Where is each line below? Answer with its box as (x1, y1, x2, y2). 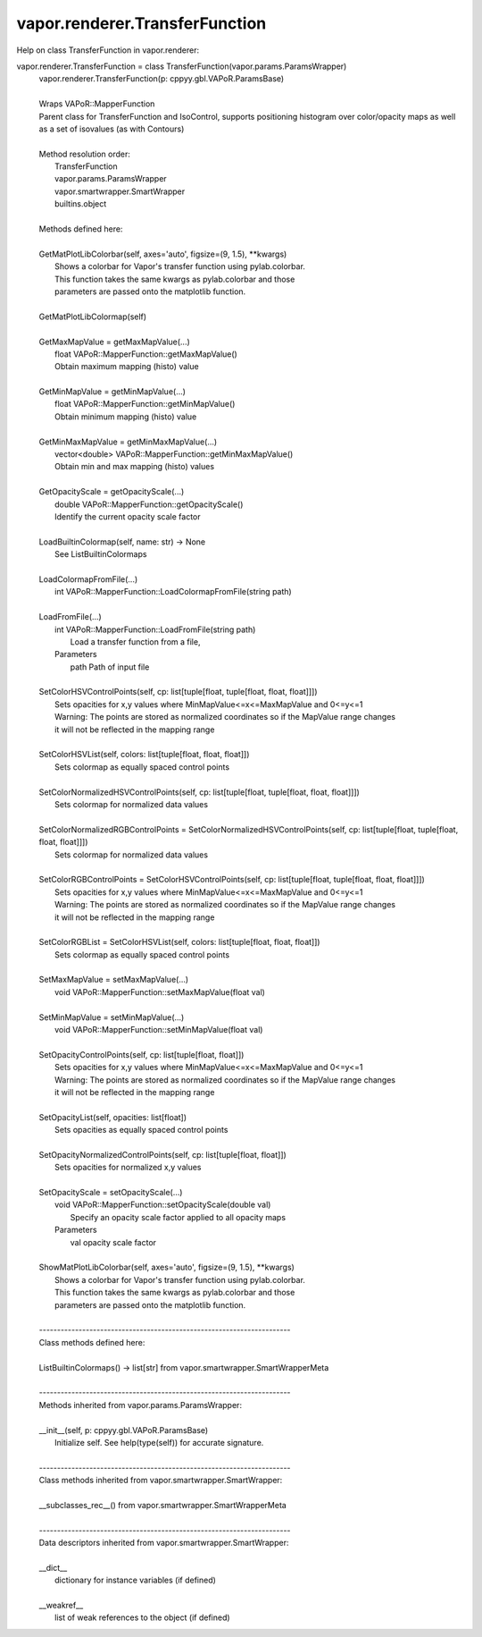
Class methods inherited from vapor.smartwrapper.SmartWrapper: (38, 1475, 283, 1486)
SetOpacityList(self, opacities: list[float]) (38, 1111, 187, 1122)
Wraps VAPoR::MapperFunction (38, 98, 155, 109)
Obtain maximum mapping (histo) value (54, 361, 200, 372)
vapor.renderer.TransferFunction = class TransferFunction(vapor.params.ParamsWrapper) (16, 61, 347, 72)
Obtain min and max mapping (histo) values (54, 461, 214, 472)
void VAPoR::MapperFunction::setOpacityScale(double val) (54, 1199, 271, 1211)
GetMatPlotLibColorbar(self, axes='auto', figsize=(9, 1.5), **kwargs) (38, 249, 287, 259)
